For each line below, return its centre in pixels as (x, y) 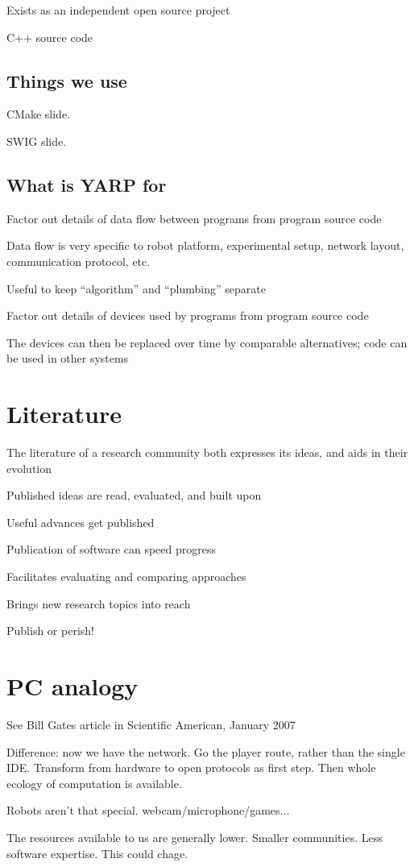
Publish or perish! (50, 631)
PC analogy (72, 686)
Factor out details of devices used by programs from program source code (188, 315)
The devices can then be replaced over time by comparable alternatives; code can (207, 342)
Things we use (67, 80)
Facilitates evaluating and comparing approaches (126, 577)
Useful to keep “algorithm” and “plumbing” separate (136, 288)
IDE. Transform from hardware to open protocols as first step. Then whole (191, 767)
